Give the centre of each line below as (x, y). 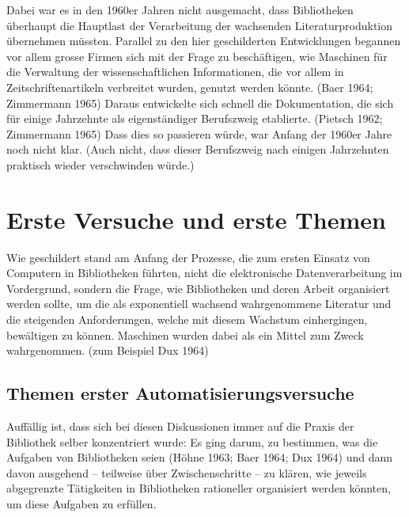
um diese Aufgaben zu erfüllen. (81, 503)
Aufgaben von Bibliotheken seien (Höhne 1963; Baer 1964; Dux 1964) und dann (200, 457)
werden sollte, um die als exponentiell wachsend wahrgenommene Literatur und (199, 304)
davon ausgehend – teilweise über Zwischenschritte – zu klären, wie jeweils (187, 472)
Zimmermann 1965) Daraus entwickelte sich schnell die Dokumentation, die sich (200, 103)
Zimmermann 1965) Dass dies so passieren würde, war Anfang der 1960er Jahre (199, 133)
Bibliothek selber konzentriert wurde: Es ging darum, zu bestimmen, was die (192, 441)
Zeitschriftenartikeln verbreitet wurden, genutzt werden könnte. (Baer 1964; (190, 87)
